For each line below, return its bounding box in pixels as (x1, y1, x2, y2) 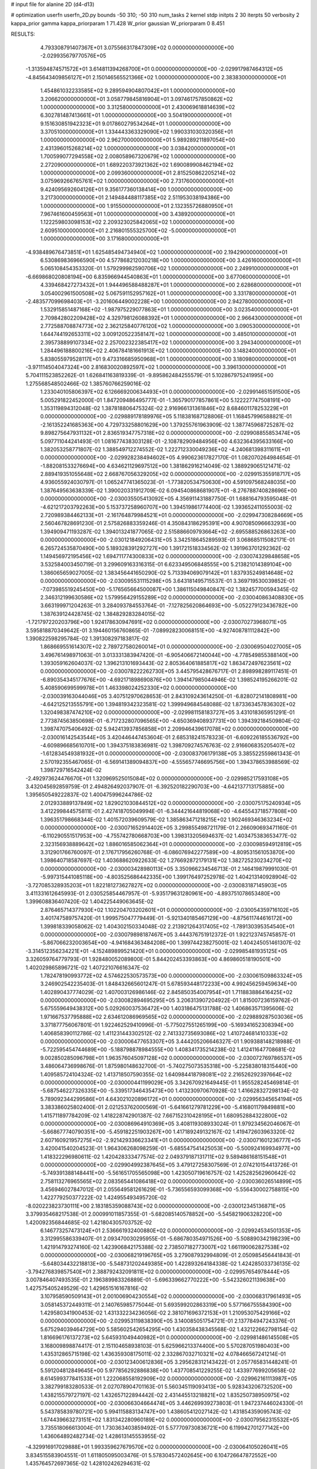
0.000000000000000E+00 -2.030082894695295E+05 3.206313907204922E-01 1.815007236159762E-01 (40, 997, 299, 1004)
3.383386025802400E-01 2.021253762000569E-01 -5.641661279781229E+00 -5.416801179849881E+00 (40, 1104, 296, 1111)
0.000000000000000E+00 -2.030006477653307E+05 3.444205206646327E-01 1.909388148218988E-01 (40, 1038, 301, 1045)
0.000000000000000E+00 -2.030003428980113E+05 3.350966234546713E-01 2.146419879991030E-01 (40, 865, 298, 872)
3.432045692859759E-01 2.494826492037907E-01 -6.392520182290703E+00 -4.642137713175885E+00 (25, 783, 285, 790)
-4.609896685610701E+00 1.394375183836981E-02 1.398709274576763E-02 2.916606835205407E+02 (40, 742, 296, 749)
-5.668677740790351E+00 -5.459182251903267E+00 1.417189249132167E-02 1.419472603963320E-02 (40, 1128, 295, 1135)
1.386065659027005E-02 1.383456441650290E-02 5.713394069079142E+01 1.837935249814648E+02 (40, 569, 294, 576)
